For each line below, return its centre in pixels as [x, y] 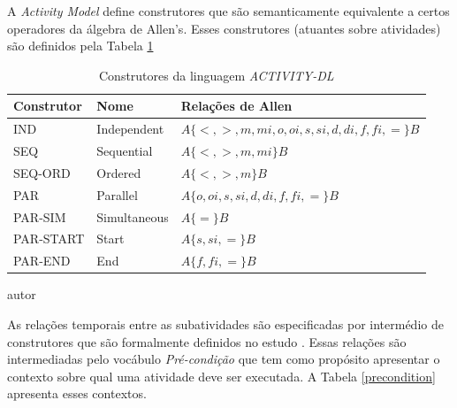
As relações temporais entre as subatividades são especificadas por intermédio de [225, 323]
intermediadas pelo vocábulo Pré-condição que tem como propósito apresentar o [224, 359]
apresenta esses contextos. [77, 393]
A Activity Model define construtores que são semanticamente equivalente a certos [228, 11]
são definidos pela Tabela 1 [80, 46]
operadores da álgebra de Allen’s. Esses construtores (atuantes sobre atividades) [224, 28]
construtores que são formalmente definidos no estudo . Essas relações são [207, 341]
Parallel [117, 194]
